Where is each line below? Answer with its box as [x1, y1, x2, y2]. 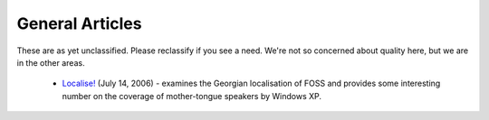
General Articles [16, 14, 142, 33]
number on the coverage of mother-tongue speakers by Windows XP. [62, 90, 321, 101]
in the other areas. [16, 57, 85, 68]
